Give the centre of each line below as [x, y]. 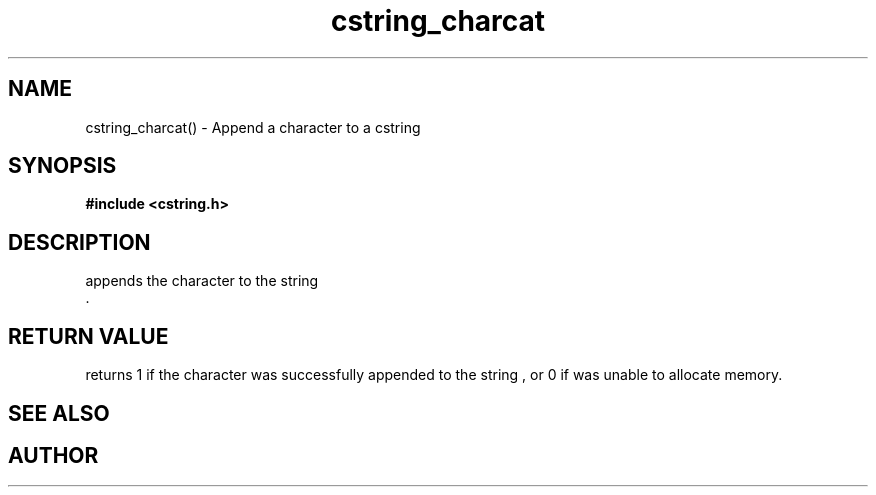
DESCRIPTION [79, 242]
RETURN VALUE [88, 336]
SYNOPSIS [62, 166]
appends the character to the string [202, 281]
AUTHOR [53, 455]
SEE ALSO [59, 413]
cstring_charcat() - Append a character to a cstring [253, 127]
